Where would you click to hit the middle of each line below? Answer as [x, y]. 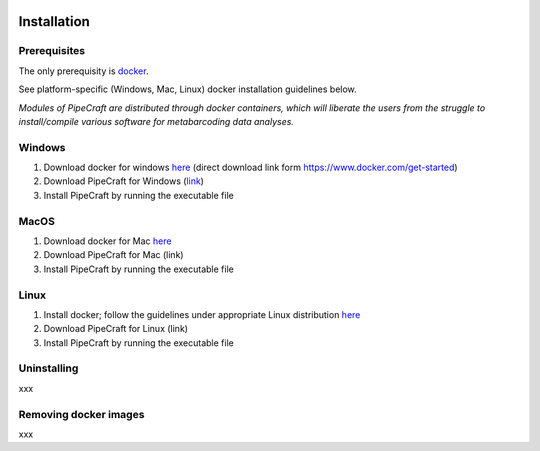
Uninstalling [48, 368]
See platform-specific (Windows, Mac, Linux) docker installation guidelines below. [187, 89]
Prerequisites [51, 51]
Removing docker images [81, 414]
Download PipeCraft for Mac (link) [113, 255]
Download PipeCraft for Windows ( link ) [124, 181]
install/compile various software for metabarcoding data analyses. [156, 121]
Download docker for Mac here [107, 241]
